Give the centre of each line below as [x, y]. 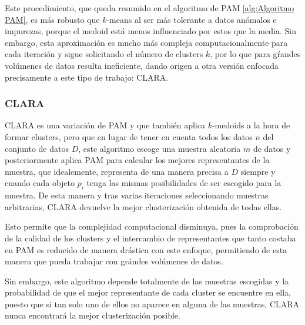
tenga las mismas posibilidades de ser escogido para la [184, 183]
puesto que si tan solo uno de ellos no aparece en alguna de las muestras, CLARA [152, 304]
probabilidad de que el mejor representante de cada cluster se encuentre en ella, [148, 292]
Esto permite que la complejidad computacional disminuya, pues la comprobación [152, 226]
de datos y [272, 148]
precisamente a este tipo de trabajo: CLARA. [87, 77]
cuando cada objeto [40, 183]
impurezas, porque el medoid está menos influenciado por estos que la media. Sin [150, 31]
